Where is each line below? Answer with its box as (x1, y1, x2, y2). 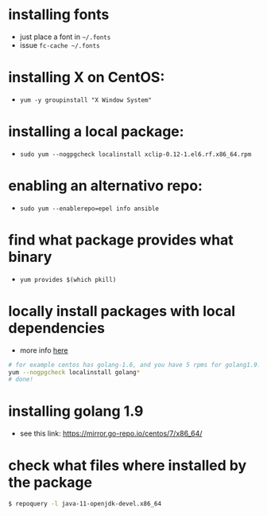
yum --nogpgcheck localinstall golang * (8, 368, 141, 376)
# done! (8, 376, 34, 384)
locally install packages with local (8, 302, 236, 320)
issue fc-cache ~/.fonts (19, 40, 101, 49)
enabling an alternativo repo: (8, 177, 203, 194)
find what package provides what (8, 231, 234, 248)
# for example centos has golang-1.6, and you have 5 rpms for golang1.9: (8, 361, 261, 369)
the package (8, 474, 93, 491)
